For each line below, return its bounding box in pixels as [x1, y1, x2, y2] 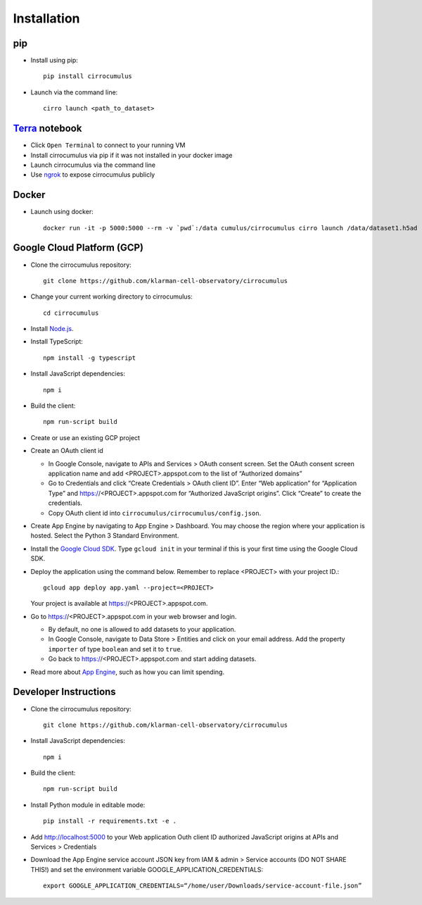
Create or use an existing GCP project [30, 433, 141, 442]
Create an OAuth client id [30, 447, 103, 455]
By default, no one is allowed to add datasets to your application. [48, 625, 236, 634]
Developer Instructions [13, 686, 116, 698]
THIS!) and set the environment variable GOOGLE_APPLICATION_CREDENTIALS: [30, 865, 264, 873]
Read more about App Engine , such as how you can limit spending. [30, 668, 225, 676]
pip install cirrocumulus [43, 73, 133, 80]
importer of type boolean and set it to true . [48, 644, 183, 653]
